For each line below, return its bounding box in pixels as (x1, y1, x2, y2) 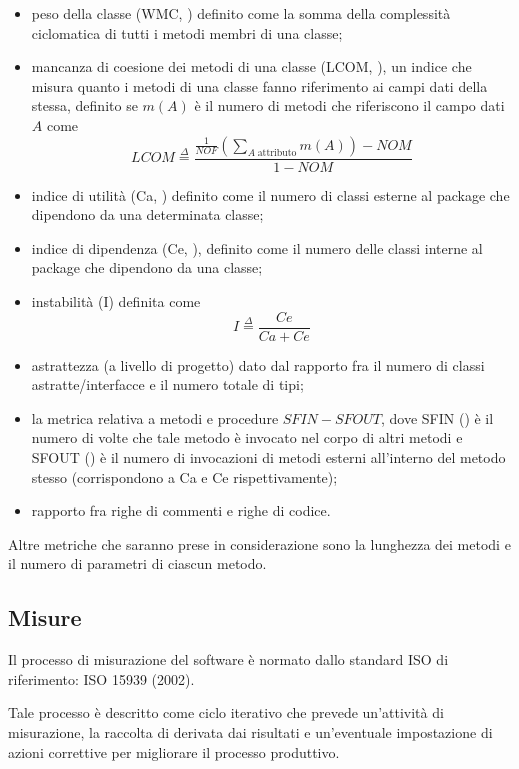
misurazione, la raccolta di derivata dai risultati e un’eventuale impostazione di (8, 721, 493, 742)
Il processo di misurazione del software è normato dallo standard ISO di (8, 649, 449, 670)
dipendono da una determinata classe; (31, 204, 264, 225)
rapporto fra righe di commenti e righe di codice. (31, 500, 331, 521)
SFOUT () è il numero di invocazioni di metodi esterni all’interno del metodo (31, 447, 506, 467)
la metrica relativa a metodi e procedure (31, 407, 279, 428)
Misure (8, 602, 82, 633)
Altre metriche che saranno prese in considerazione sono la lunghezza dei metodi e (8, 533, 511, 554)
